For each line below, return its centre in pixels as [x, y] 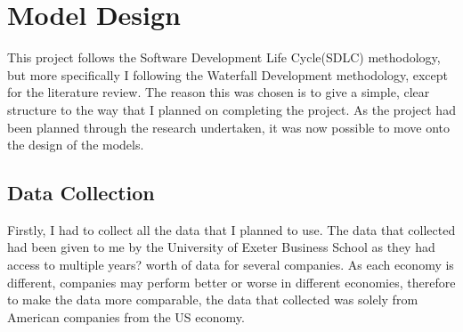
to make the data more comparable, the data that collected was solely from [213, 300]
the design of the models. [76, 145]
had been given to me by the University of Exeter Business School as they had [221, 247]
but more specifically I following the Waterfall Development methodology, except [228, 74]
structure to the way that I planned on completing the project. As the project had [231, 109]
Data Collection [81, 193]
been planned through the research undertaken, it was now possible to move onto [229, 127]
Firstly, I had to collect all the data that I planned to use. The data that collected [231, 229]
